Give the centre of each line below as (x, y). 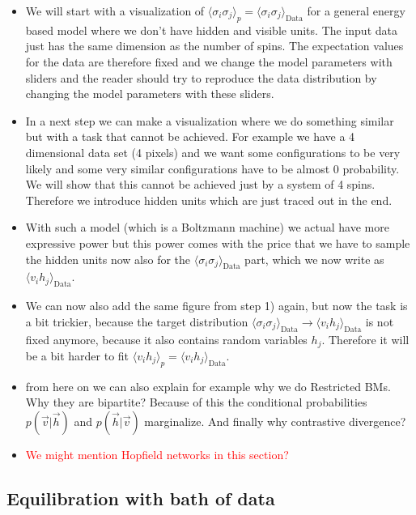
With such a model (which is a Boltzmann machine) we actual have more (207, 227)
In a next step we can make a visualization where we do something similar (210, 120)
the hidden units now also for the (108, 259)
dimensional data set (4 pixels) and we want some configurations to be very (213, 152)
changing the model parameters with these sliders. (150, 94)
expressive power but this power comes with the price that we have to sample (218, 243)
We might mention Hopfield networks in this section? (157, 454)
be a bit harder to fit (77, 355)
